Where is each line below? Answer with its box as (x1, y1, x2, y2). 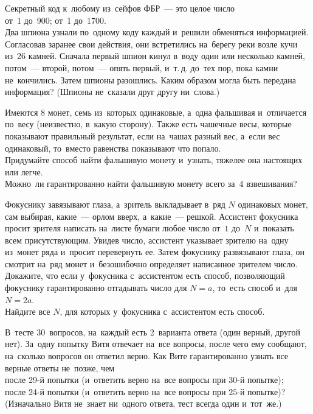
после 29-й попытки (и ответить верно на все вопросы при (5, 373, 226, 386)
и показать (254, 222, 294, 234)
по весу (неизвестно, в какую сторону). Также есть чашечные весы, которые (5, 118, 292, 130)
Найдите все (5, 305, 50, 318)
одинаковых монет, (238, 197, 308, 210)
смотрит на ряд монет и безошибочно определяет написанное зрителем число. (5, 257, 298, 270)
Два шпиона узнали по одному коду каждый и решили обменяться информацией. (5, 26, 309, 38)
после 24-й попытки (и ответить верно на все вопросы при (5, 385, 226, 398)
